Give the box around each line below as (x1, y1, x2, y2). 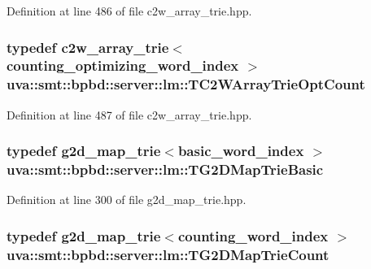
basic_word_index (177, 141, 304, 161)
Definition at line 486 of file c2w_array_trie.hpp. (7, 2, 252, 19)
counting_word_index (177, 225, 329, 245)
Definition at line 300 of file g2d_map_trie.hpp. (7, 191, 247, 208)
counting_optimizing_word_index (7, 55, 239, 76)
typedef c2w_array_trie (7, 37, 169, 57)
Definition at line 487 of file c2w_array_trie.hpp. (7, 106, 252, 123)
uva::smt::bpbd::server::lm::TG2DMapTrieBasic (7, 159, 324, 180)
